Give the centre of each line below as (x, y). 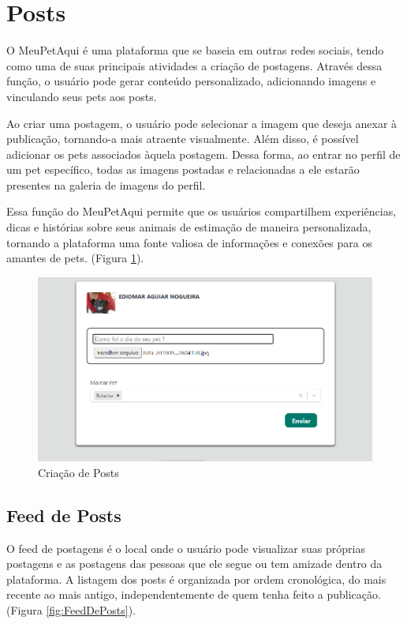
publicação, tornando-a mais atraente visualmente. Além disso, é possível (183, 139)
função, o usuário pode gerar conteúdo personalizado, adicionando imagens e (191, 81)
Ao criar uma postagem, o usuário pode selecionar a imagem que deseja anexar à (202, 123)
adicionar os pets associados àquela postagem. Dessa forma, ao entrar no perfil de (203, 154)
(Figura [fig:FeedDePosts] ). (71, 610)
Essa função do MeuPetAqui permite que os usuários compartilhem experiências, (202, 211)
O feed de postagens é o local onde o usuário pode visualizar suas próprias (186, 548)
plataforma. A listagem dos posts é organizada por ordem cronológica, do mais (196, 579)
